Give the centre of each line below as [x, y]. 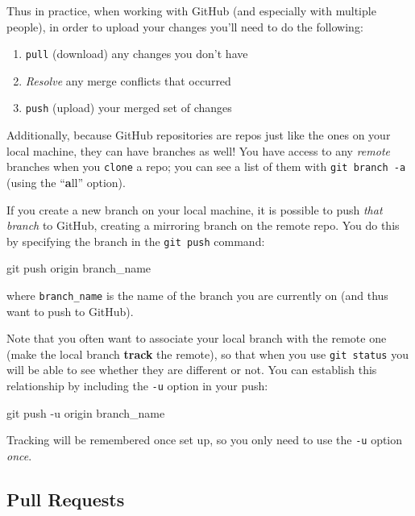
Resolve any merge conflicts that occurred [128, 80]
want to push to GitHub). [70, 311]
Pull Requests [66, 499]
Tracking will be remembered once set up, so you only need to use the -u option [205, 440]
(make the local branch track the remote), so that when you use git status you [207, 354]
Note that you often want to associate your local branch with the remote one [197, 338]
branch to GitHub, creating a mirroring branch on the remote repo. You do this [203, 225]
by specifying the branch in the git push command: [136, 241]
